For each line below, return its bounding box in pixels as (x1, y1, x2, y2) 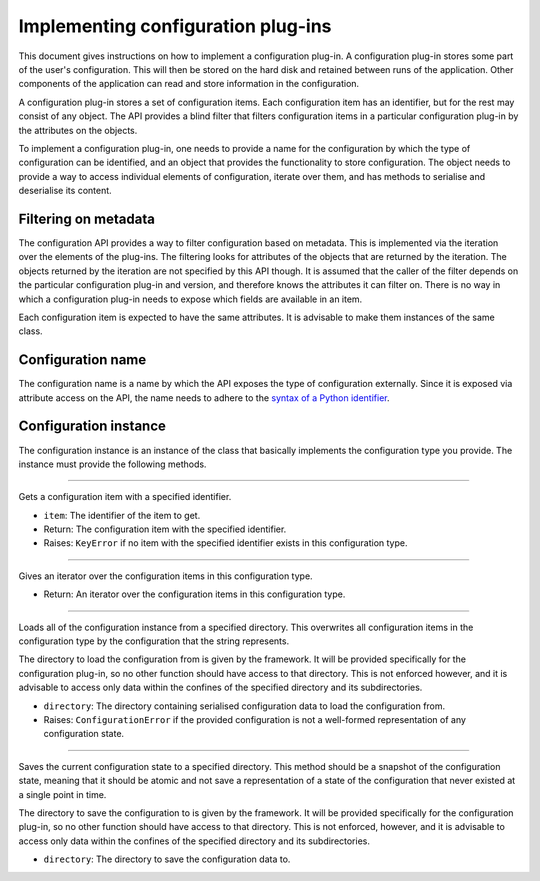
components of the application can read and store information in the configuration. (18, 78, 360, 90)
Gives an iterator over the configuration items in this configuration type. (18, 570, 314, 582)
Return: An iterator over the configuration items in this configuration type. (43, 588, 346, 600)
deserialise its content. (18, 185, 112, 197)
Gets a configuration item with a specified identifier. (18, 491, 232, 503)
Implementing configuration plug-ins (18, 15, 332, 37)
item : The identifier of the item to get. (43, 509, 201, 521)
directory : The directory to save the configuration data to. (43, 853, 291, 865)
